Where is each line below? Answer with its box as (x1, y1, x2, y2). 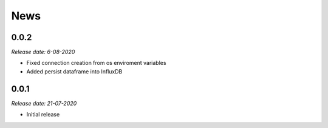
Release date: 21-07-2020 (11, 99, 77, 107)
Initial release (26, 111, 60, 118)
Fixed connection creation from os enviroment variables (26, 59, 166, 67)
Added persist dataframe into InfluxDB (26, 67, 123, 75)
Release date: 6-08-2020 (11, 49, 75, 56)
